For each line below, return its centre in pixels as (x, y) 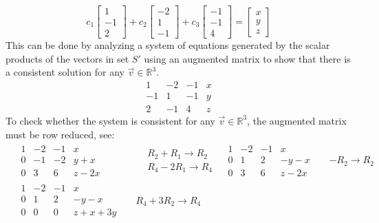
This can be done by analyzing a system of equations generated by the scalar (168, 45)
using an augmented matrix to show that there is (247, 58)
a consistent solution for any (65, 72)
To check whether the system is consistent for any (110, 120)
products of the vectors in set (67, 58)
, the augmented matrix (297, 120)
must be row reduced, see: (60, 134)
